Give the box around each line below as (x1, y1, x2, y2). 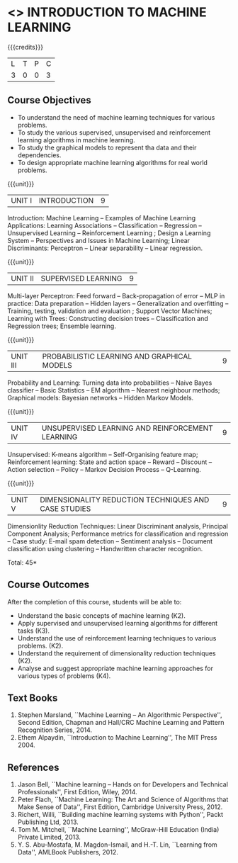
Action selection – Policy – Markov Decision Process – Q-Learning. (7, 465, 202, 473)
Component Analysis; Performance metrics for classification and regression (7, 529, 229, 538)
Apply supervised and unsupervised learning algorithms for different (17, 619, 218, 627)
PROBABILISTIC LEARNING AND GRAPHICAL (42, 351, 193, 361)
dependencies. (17, 150, 62, 159)
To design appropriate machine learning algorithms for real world (17, 158, 208, 167)
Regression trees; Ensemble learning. (7, 322, 117, 330)
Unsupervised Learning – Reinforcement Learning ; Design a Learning (7, 228, 211, 237)
